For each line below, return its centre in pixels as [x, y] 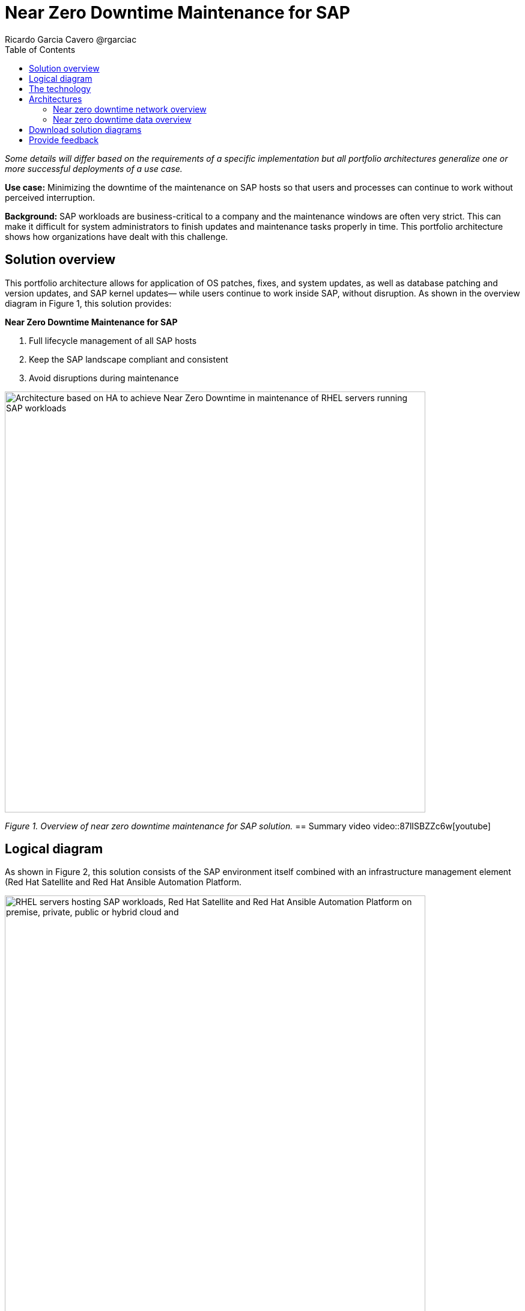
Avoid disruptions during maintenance [104, 378]
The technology [60, 88]
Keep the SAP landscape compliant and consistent [129, 359]
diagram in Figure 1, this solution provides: [88, 303]
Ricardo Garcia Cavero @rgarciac [71, 39]
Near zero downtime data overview [122, 119]
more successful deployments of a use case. [94, 168]
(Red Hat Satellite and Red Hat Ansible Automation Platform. [123, 882]
